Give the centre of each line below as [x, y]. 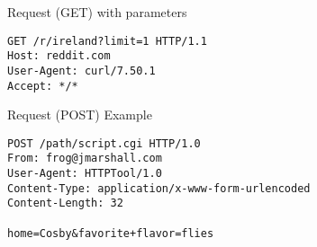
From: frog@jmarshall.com [85, 159]
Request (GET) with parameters [97, 12]
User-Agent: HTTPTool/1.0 [85, 174]
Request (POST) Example [80, 115]
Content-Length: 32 [65, 203]
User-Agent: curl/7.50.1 [82, 71]
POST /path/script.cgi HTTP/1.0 [104, 143]
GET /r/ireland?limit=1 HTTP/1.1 [107, 41]
